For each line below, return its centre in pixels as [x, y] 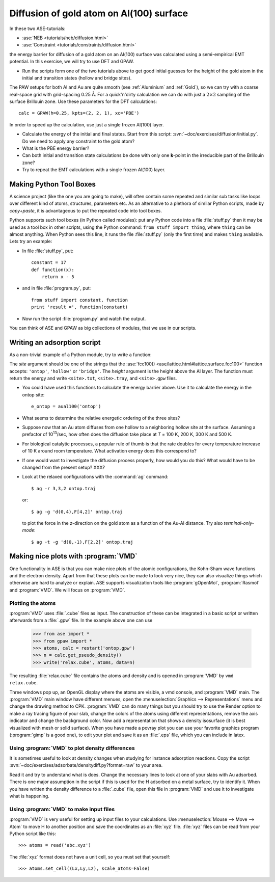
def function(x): [53, 270]
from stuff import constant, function [80, 300]
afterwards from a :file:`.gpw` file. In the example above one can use [81, 620]
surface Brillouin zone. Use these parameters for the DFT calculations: [83, 101]
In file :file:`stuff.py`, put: [48, 251]
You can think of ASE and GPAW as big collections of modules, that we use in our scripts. [103, 328]
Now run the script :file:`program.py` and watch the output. [84, 318]
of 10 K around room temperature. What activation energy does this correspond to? [109, 451]
